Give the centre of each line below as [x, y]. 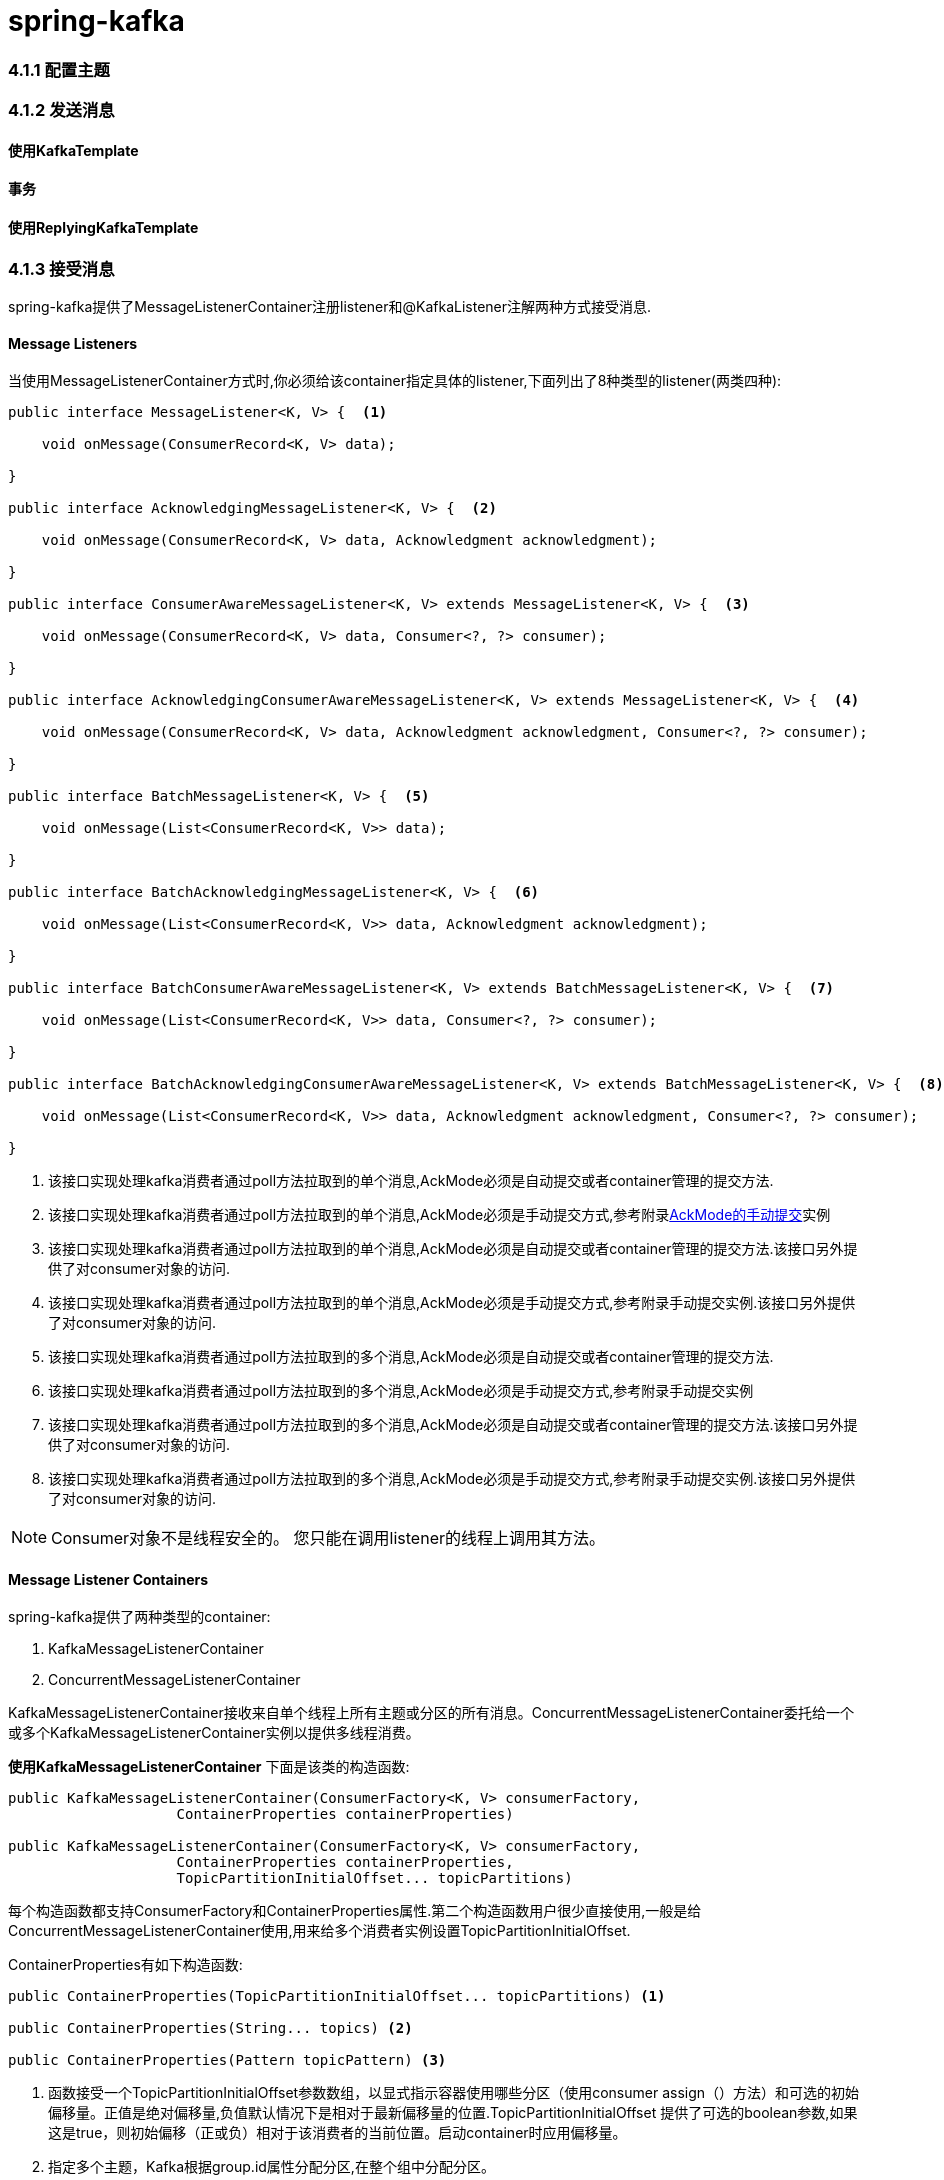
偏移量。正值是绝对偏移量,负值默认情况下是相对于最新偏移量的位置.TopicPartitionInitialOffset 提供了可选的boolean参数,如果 [453, 2113]
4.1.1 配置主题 [59, 69]
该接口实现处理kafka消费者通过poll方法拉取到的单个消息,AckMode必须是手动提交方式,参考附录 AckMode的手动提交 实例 [439, 1215]
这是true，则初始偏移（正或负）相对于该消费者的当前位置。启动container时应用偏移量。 [337, 2133]
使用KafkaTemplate [73, 150]
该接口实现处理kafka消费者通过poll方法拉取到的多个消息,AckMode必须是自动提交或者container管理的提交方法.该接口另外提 [453, 1425]
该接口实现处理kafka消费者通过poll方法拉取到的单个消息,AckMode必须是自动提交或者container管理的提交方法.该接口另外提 [453, 1249]
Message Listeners [73, 343]
